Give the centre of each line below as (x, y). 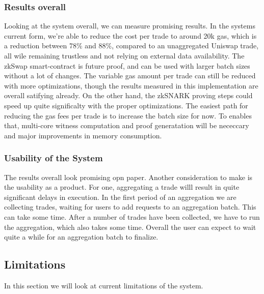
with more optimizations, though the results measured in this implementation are (131, 85)
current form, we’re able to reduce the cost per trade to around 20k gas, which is (130, 35)
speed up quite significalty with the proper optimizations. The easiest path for (126, 105)
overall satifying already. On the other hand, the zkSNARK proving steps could (128, 95)
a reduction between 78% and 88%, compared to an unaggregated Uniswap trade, (131, 46)
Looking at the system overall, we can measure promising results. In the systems (130, 26)
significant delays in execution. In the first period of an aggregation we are (120, 197)
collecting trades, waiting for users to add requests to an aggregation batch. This (130, 207)
